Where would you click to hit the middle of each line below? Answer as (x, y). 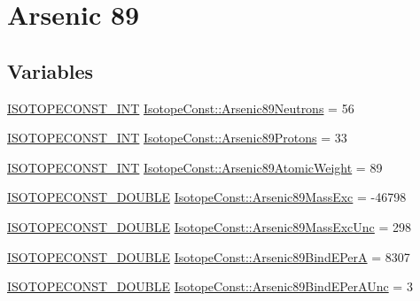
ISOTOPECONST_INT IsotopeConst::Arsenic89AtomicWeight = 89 (195, 167)
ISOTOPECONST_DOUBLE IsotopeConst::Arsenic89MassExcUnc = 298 (210, 226)
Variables (51, 70)
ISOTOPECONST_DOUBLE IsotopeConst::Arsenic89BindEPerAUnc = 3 (210, 286)
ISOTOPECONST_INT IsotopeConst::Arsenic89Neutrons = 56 (181, 108)
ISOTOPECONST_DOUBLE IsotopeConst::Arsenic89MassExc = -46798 (207, 197)
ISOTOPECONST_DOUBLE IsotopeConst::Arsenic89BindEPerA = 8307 (209, 256)
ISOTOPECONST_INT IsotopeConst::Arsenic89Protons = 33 (177, 138)
